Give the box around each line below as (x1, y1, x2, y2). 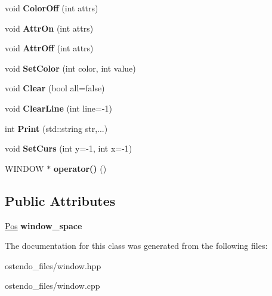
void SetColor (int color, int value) (5, 61, 136, 74)
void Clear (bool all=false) (5, 82, 105, 94)
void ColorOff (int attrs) (5, 2, 98, 14)
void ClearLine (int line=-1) (5, 101, 113, 114)
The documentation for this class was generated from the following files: (5, 239, 268, 252)
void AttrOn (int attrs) (5, 21, 94, 34)
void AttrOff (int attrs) (5, 42, 94, 54)
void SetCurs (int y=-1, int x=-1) (5, 142, 132, 155)
